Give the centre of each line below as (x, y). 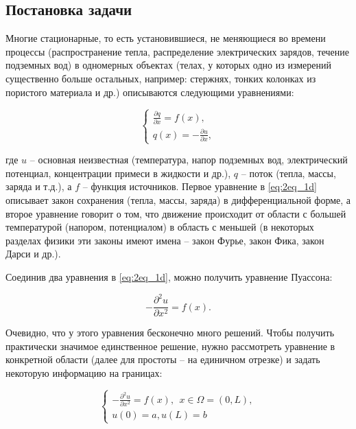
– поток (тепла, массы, (288, 173)
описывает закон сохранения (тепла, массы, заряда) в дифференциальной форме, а (178, 199)
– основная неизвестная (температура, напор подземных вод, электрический (189, 160)
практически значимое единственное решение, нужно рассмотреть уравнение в (170, 346)
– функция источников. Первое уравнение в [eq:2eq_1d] (200, 186)
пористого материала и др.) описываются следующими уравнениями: (150, 92)
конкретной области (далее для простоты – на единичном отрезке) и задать (163, 359)
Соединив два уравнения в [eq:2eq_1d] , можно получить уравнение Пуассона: (169, 276)
